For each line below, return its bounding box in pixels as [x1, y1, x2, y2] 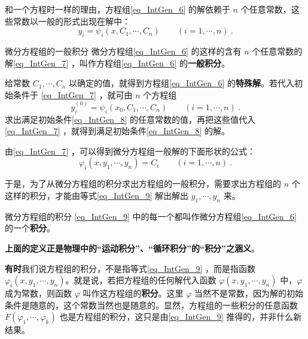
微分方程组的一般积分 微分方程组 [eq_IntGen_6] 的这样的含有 [5, 44, 242, 57]
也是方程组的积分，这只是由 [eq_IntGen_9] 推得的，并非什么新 [59, 310, 302, 323]
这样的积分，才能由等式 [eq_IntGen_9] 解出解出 [5, 189, 188, 201]
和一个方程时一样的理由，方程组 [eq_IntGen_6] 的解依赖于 [5, 3, 230, 15]
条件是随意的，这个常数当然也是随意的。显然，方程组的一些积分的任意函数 [5, 298, 298, 311]
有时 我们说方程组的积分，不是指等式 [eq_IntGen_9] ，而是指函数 [5, 262, 255, 274]
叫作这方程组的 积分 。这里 [83, 287, 184, 299]
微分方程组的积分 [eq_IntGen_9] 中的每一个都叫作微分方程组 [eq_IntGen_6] [5, 210, 297, 222]
